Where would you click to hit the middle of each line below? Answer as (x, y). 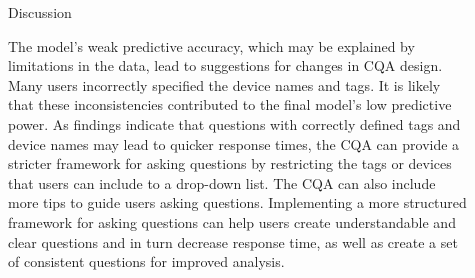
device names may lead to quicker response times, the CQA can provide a (234, 143)
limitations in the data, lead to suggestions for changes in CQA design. (225, 65)
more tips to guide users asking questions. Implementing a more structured (237, 202)
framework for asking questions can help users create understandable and (232, 221)
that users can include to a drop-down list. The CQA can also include (222, 182)
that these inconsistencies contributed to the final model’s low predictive (230, 104)
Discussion (40, 12)
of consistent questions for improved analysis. (146, 261)
